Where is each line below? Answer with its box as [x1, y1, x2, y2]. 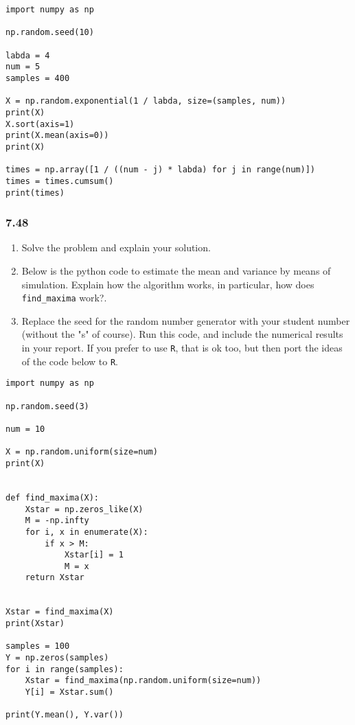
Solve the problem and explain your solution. [21, 240, 211, 255]
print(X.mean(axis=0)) [5, 130, 109, 141]
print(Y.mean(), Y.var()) [5, 710, 124, 720]
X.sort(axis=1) [5, 119, 75, 129]
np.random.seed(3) [5, 401, 89, 411]
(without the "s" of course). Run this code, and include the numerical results [21, 327, 343, 341]
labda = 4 [5, 50, 50, 60]
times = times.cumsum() [5, 176, 114, 186]
